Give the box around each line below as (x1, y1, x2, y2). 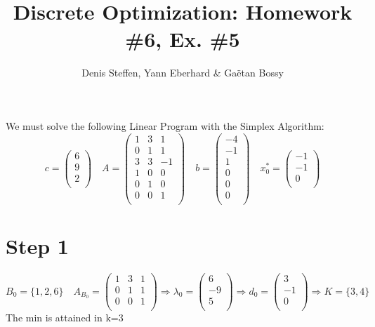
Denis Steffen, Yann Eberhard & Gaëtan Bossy (81, 65, 284, 80)
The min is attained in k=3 (6, 310, 124, 325)
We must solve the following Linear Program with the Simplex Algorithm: (6, 118, 324, 133)
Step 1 (6, 231, 69, 260)
